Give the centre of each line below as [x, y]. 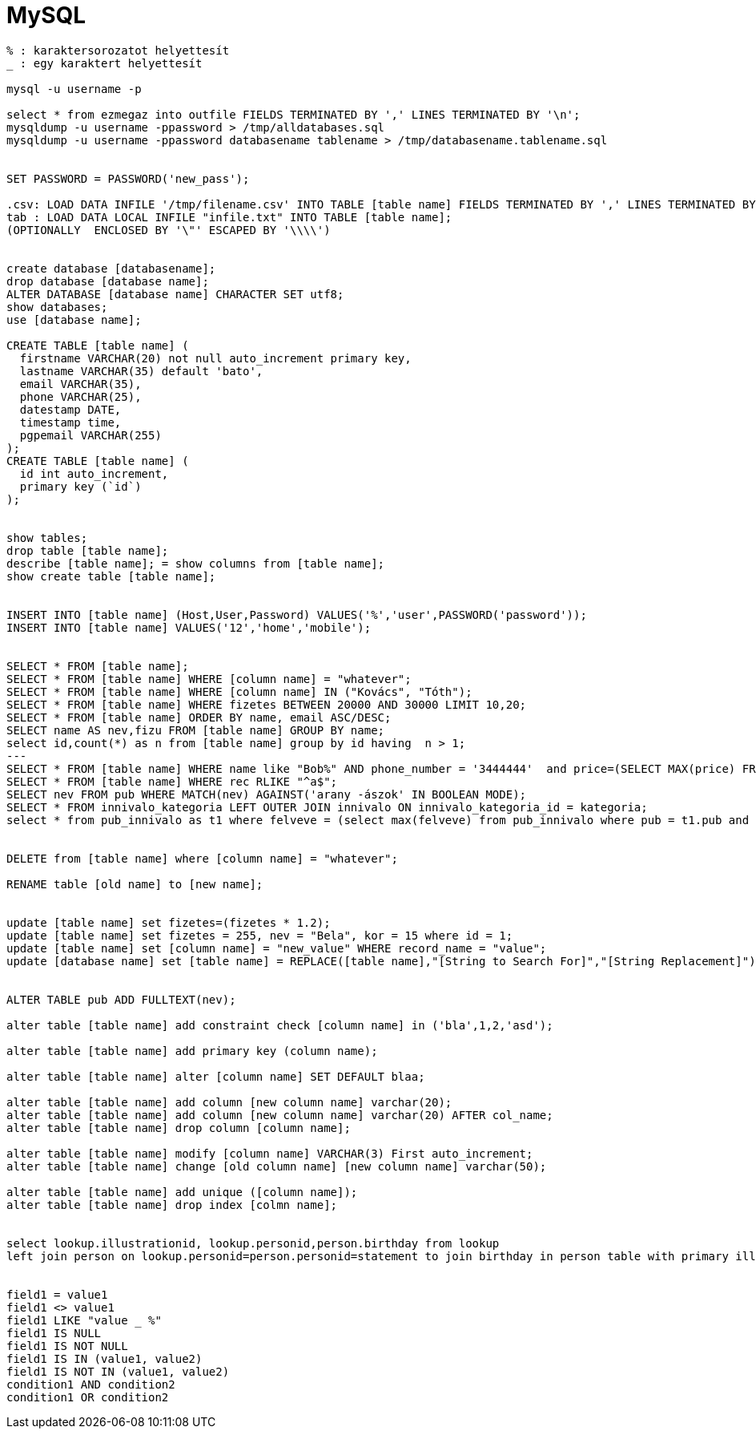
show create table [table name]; [111, 576]
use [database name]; [74, 319]
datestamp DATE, [70, 409]
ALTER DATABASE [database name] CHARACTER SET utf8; [175, 294]
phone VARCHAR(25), [80, 396]
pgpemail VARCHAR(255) [90, 435]
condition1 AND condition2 [91, 1384]
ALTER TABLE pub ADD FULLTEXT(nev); [121, 999]
